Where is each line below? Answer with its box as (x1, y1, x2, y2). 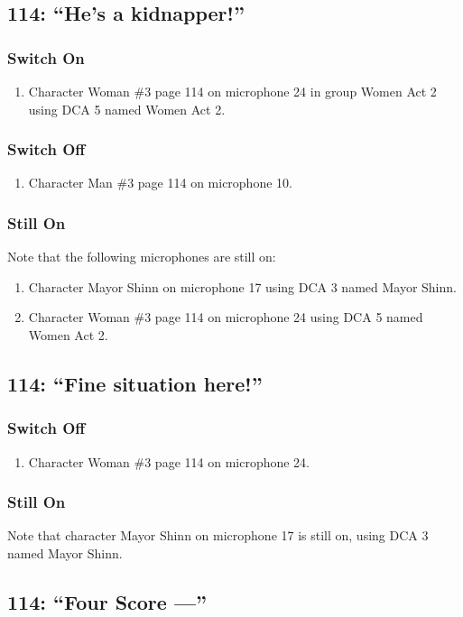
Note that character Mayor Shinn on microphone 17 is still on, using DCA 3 (7, 526, 429, 545)
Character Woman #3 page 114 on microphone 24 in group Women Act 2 (28, 82, 437, 100)
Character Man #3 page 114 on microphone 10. (28, 173, 292, 192)
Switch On (7, 46, 85, 69)
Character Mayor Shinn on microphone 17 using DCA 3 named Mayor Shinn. (28, 277, 457, 296)
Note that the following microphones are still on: (7, 247, 276, 266)
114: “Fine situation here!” (7, 369, 263, 397)
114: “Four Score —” (7, 587, 208, 615)
